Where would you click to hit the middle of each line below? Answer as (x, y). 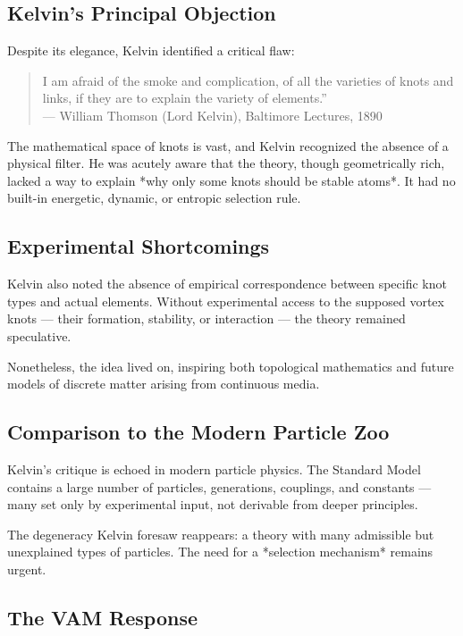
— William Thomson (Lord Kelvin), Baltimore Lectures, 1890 (212, 115)
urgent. (27, 569)
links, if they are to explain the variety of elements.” (185, 98)
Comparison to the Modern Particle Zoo (198, 432)
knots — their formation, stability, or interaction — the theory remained (206, 318)
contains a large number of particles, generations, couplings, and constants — (219, 486)
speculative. (39, 335)
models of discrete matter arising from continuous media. (164, 384)
